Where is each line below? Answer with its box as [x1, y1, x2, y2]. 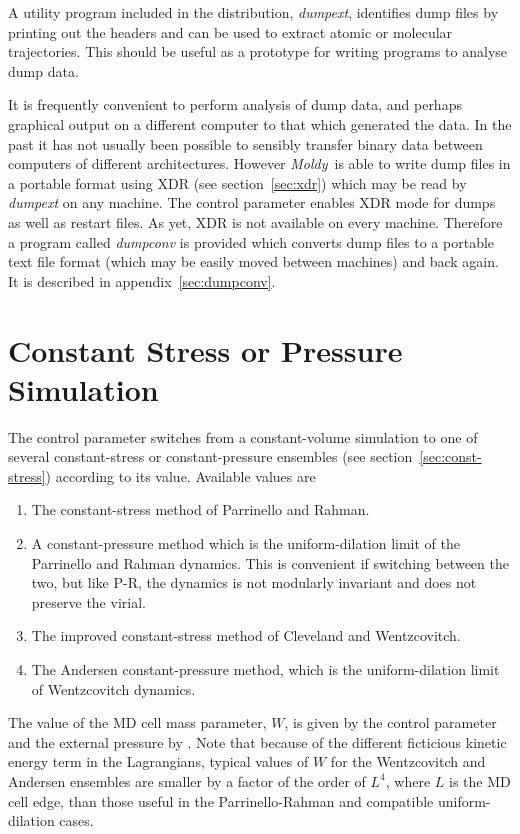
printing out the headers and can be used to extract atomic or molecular [8, 21, 453, 42]
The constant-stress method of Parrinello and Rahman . [31, 499, 370, 520]
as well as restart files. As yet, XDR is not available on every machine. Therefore [8, 211, 503, 232]
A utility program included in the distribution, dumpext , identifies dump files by [8, 2, 499, 22]
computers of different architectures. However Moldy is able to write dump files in [8, 153, 511, 174]
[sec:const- [419, 446, 482, 467]
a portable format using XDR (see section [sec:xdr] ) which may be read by [8, 172, 467, 193]
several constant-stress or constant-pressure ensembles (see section [8, 446, 413, 467]
